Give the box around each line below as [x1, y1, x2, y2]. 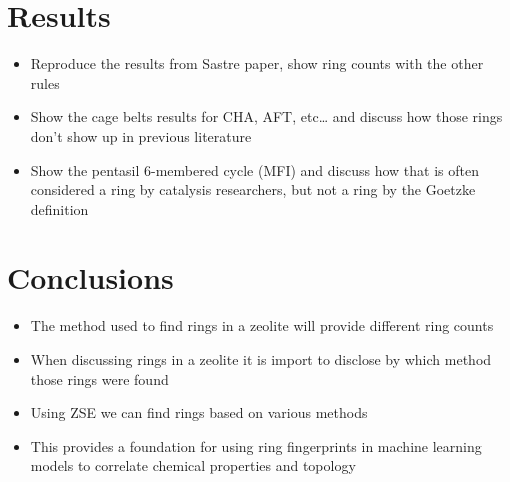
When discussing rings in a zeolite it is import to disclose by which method [30, 349, 492, 369]
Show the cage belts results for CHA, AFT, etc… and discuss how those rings [30, 106, 503, 127]
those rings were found [30, 368, 169, 389]
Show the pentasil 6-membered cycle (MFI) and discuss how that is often [30, 159, 479, 180]
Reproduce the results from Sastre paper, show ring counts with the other [30, 53, 484, 74]
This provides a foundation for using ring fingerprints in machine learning [30, 435, 482, 456]
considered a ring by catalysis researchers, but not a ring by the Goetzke [30, 179, 476, 200]
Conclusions [7, 257, 174, 298]
